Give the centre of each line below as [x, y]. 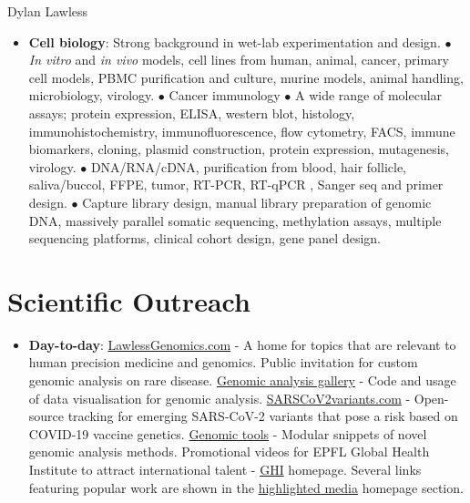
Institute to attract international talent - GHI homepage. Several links [225, 469]
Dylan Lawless [48, 11]
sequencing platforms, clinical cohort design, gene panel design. [204, 238]
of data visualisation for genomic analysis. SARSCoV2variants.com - [220, 398]
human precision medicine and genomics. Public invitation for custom [223, 362]
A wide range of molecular [369, 95]
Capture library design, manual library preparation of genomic [257, 202]
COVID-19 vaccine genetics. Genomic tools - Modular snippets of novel [228, 433]
